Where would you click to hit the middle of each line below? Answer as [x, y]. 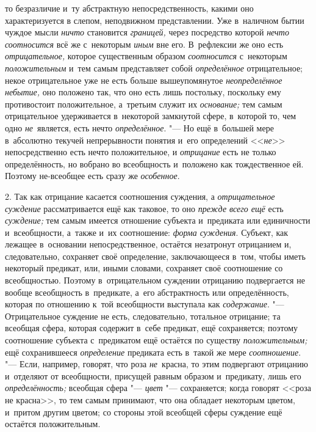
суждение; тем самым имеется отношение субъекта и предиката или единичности [158, 220]
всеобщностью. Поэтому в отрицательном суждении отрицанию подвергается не [155, 280]
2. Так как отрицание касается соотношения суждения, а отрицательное [140, 196]
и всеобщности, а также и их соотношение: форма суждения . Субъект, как [147, 232]
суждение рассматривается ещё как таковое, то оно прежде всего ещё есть [144, 208]
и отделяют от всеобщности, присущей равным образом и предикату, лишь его [153, 375]
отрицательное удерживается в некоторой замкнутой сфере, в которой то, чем [151, 116]
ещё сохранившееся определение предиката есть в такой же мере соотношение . [153, 352]
